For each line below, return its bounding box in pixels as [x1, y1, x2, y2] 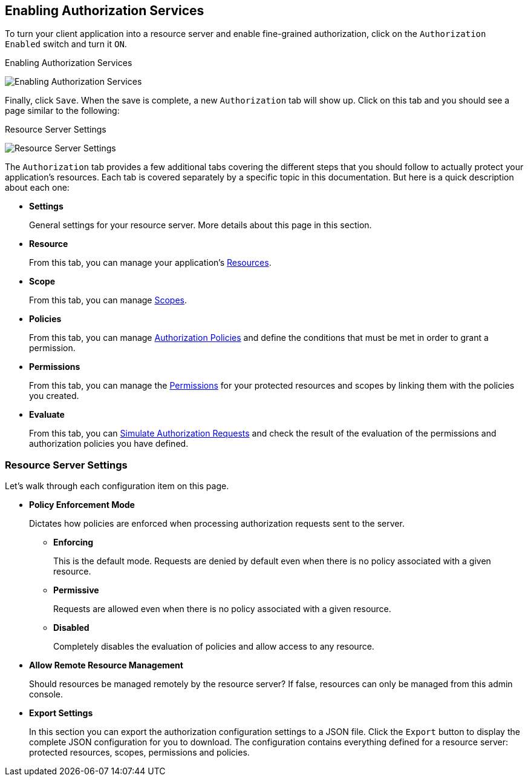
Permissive [53, 585, 99, 596]
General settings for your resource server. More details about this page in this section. [29, 220, 372, 231]
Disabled [53, 622, 90, 633]
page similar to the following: [5, 105, 120, 116]
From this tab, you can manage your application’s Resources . [29, 257, 272, 268]
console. [29, 689, 64, 700]
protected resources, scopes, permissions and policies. [29, 747, 250, 758]
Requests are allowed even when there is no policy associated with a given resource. [53, 604, 391, 615]
